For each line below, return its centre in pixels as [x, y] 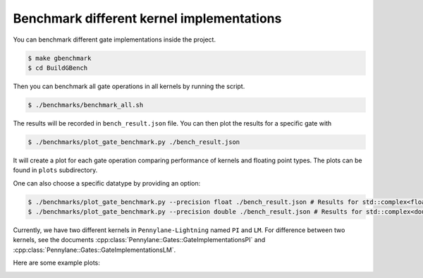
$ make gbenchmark [60, 58]
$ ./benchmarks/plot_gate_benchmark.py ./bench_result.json [134, 142]
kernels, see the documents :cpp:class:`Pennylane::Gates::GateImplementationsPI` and [139, 240]
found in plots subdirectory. [55, 170]
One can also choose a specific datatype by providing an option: [107, 183]
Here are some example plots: [56, 263]
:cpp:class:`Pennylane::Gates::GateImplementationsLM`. [94, 250]
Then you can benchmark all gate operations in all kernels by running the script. [129, 86]
